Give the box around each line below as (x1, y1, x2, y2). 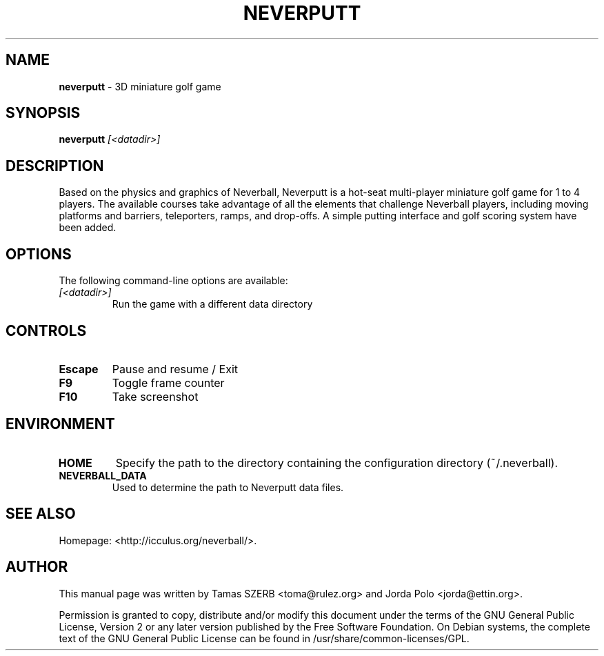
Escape (59, 361, 99, 376)
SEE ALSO (6, 505, 76, 523)
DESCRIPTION (6, 157, 104, 175)
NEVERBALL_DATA (59, 469, 147, 481)
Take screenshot (112, 389, 199, 404)
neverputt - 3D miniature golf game (59, 80, 221, 92)
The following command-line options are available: (59, 275, 288, 287)
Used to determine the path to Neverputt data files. (112, 481, 344, 493)
